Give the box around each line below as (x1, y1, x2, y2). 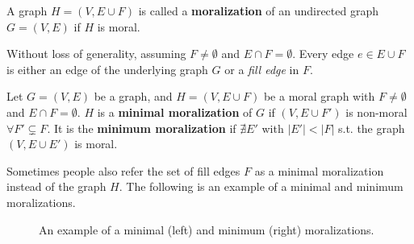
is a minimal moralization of (97, 103, 253, 120)
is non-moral (345, 103, 408, 120)
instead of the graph (6, 178, 107, 195)
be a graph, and (94, 88, 173, 105)
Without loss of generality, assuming (6, 45, 186, 62)
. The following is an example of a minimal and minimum (119, 178, 404, 195)
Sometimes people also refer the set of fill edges (6, 162, 240, 179)
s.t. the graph (337, 119, 405, 136)
